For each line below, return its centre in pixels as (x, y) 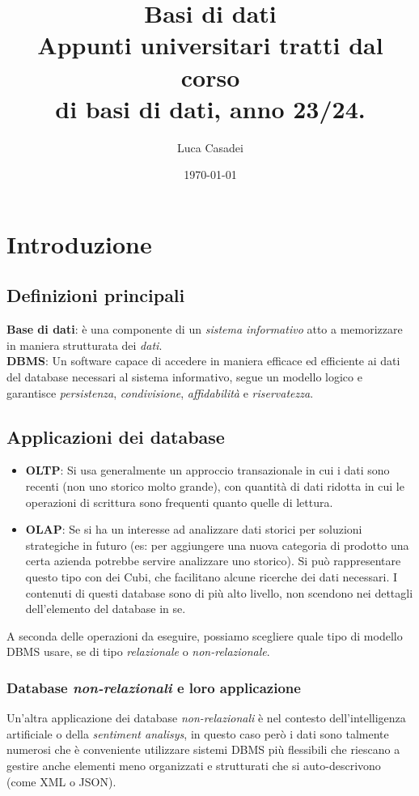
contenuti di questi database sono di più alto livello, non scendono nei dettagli (219, 592)
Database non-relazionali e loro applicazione (154, 687)
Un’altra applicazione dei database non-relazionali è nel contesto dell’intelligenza (206, 718)
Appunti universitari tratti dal (210, 45)
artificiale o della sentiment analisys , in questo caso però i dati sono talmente (198, 733)
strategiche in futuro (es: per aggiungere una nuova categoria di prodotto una (217, 545)
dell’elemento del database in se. (106, 609)
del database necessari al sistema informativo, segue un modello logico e (184, 377)
